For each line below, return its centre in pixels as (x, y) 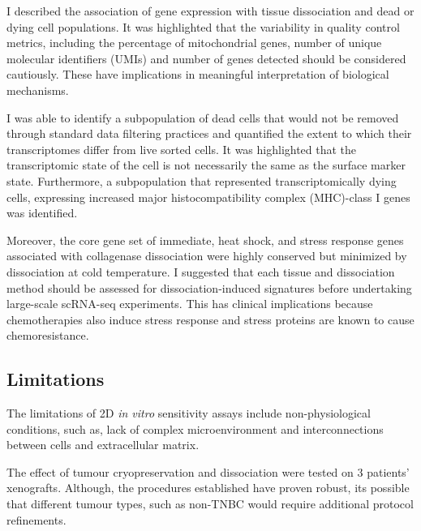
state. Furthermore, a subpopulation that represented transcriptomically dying (202, 180)
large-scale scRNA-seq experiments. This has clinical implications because (190, 304)
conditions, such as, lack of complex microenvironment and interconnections (195, 428)
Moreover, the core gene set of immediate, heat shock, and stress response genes (205, 240)
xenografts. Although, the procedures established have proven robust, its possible (208, 488)
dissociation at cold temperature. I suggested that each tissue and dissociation (201, 271)
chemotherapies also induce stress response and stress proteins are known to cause (210, 319)
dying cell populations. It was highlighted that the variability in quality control (203, 26)
